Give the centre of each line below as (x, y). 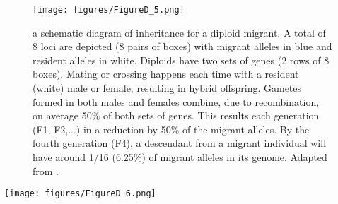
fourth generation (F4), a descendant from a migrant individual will (180, 143)
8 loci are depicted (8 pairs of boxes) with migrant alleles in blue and (182, 46)
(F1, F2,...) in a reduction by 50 (102, 129)
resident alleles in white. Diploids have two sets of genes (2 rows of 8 (181, 60)
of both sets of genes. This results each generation (211, 115)
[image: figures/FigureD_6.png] (80, 194)
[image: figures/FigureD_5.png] (109, 10)
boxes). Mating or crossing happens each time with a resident (166, 74)
